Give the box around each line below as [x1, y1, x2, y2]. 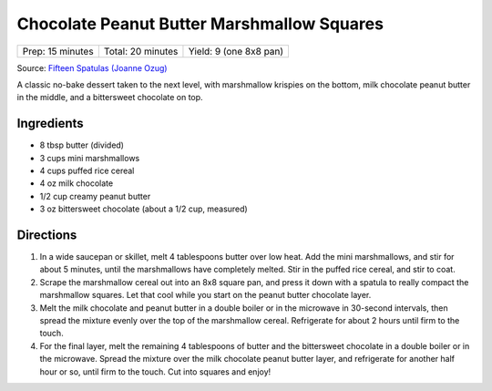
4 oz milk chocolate [39, 178, 114, 189]
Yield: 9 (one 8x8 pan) [188, 45, 284, 57]
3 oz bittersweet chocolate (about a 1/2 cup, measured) [39, 203, 248, 214]
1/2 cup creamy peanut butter [39, 190, 151, 201]
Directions [16, 228, 77, 242]
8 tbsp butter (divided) [39, 139, 125, 150]
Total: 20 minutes [103, 45, 179, 57]
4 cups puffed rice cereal [39, 165, 135, 177]
